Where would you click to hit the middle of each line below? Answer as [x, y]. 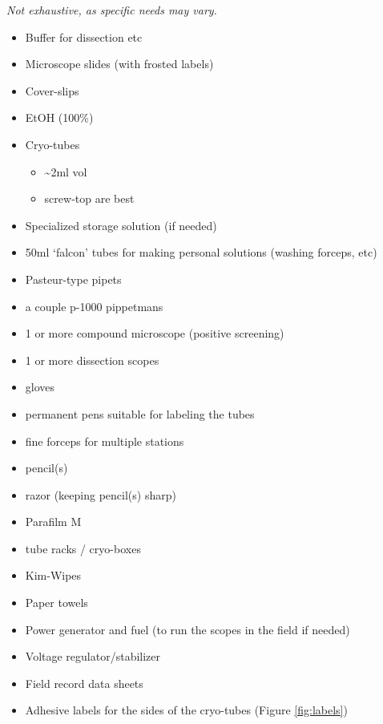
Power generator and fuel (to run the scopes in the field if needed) [187, 629]
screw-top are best [89, 198]
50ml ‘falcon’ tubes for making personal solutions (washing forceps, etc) [201, 252]
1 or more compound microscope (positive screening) [155, 333]
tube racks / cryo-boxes [83, 548]
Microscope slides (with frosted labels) [119, 64]
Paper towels [56, 603]
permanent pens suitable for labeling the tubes [140, 413]
